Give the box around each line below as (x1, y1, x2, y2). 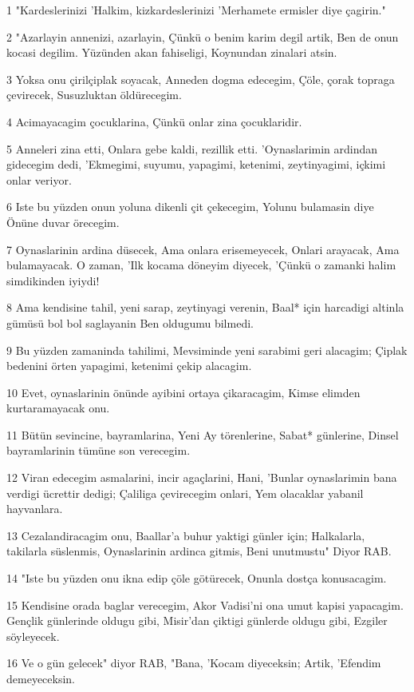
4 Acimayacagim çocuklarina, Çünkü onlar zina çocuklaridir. (6, 113, 302, 129)
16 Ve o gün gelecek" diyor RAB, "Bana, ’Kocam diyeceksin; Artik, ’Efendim (6, 654, 381, 671)
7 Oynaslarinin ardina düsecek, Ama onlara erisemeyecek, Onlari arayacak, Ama (6, 241, 400, 257)
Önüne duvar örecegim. (6, 213, 120, 230)
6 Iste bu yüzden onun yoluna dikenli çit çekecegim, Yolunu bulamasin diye (6, 198, 374, 215)
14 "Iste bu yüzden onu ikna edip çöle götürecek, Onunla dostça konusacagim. (6, 570, 387, 587)
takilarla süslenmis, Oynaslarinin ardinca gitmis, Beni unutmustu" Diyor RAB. (6, 543, 392, 559)
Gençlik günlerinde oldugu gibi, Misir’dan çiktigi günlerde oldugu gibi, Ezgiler (6, 612, 388, 629)
